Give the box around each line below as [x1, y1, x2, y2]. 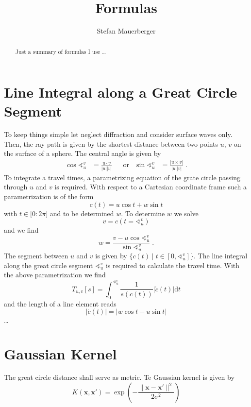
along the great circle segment [4, 260, 93, 270]
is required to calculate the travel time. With [105, 260, 240, 270]
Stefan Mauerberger [97, 26, 156, 36]
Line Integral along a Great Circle [4, 82, 237, 102]
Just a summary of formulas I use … [15, 47, 106, 55]
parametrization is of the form [4, 191, 94, 201]
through [4, 182, 28, 192]
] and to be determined [46, 208, 114, 218]
